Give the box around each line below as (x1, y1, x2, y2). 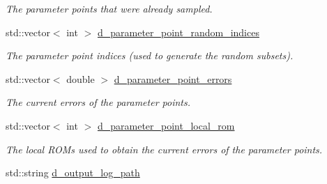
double (66, 71, 95, 86)
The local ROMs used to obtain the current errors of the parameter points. (6, 141, 323, 156)
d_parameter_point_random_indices (97, 24, 259, 39)
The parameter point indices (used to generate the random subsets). (6, 48, 294, 63)
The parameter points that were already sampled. (6, 1, 213, 15)
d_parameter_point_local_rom (97, 118, 235, 132)
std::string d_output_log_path (6, 165, 140, 180)
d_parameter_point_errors (114, 71, 232, 86)
